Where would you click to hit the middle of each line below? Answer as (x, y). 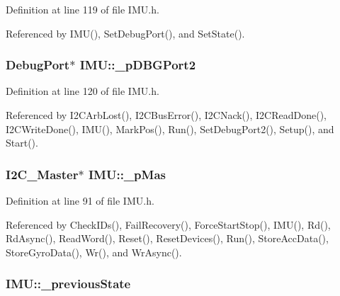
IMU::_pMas (127, 174)
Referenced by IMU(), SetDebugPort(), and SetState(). (125, 33)
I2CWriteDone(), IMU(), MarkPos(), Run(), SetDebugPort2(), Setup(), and (170, 129)
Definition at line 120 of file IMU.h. (83, 91)
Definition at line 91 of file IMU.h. (80, 200)
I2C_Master (42, 174)
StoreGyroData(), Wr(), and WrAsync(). (94, 252)
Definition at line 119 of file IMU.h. (83, 9)
